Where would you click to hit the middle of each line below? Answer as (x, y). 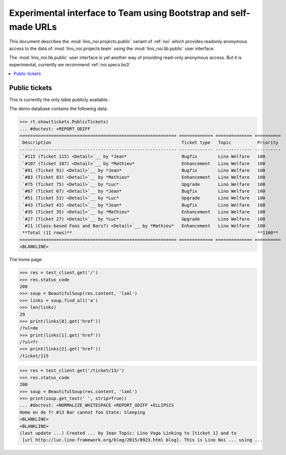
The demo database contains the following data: (58, 109)
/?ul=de (29, 328)
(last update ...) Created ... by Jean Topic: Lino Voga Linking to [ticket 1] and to (128, 433)
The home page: (26, 260)
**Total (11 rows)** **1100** (150, 233)
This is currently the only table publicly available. (59, 100)
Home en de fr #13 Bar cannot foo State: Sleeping (83, 412)
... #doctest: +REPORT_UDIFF (55, 129)
